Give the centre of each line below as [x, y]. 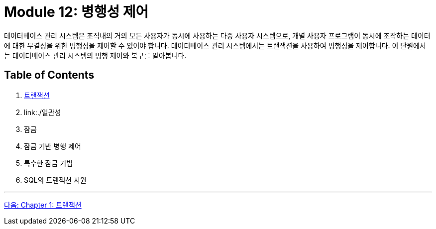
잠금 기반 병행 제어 [53, 146]
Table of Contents [49, 75]
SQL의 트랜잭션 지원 [55, 180]
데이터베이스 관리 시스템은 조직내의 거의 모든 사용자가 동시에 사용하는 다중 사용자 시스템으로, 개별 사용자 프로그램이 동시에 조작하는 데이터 [217, 35]
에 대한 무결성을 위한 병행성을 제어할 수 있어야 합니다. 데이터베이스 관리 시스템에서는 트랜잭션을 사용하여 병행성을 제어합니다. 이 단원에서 [215, 45]
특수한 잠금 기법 [49, 163]
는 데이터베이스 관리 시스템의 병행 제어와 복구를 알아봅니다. [95, 55]
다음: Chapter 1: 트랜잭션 [43, 205]
